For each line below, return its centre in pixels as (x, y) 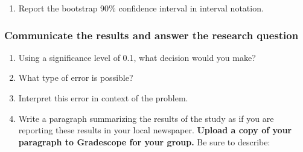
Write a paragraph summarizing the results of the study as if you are (146, 118)
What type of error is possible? (76, 78)
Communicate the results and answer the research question (151, 35)
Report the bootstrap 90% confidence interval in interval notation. (141, 8)
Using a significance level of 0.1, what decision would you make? (137, 57)
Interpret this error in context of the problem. (103, 98)
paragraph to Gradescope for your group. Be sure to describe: (144, 141)
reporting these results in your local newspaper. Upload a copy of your (155, 130)
